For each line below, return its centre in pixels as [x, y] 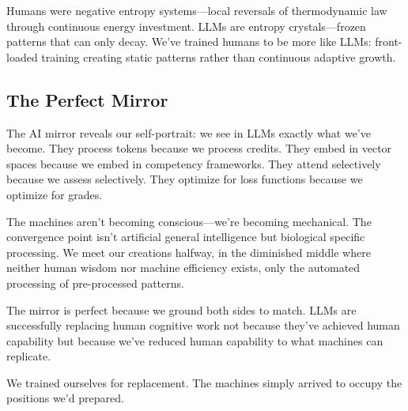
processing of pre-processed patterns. [95, 283]
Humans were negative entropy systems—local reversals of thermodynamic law [197, 10]
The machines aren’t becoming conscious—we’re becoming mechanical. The [189, 221]
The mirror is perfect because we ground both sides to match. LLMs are [181, 309]
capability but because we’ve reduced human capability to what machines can [195, 340]
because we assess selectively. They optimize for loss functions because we [185, 179]
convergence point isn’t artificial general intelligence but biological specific [186, 237]
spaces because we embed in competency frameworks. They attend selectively [194, 163]
